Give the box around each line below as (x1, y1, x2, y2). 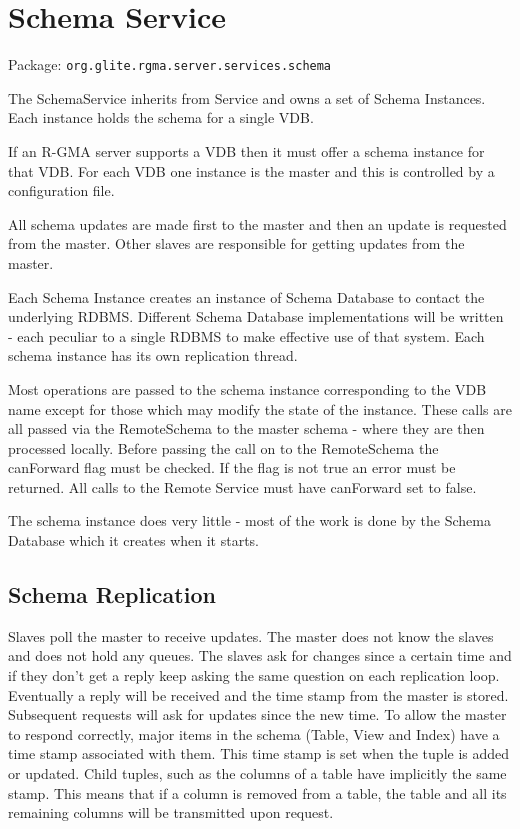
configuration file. (8, 180, 115, 201)
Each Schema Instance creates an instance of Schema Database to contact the (8, 286, 485, 307)
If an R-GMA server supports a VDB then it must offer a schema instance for (8, 140, 485, 161)
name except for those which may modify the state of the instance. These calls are (8, 398, 512, 419)
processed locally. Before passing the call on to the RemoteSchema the (8, 437, 439, 458)
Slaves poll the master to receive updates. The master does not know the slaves (8, 625, 494, 646)
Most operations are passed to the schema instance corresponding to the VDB (8, 378, 487, 399)
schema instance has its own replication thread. (8, 345, 298, 366)
